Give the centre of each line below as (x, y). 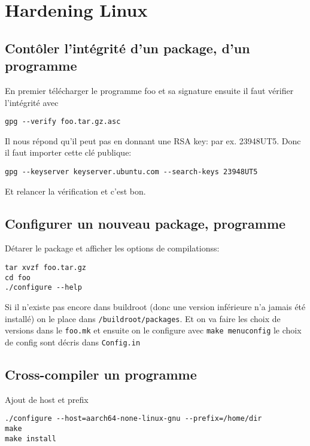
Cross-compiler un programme (101, 374)
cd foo (18, 277)
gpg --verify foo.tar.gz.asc (63, 122)
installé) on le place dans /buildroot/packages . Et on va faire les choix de (143, 318)
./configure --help (43, 288)
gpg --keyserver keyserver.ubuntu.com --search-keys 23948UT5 (131, 172)
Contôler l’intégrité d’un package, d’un (127, 48)
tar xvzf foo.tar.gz (46, 268)
